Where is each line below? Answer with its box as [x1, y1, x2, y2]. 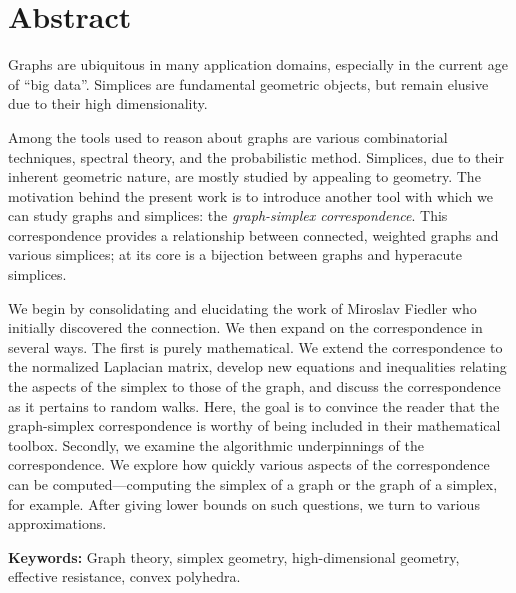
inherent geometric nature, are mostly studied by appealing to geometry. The [8, 166, 481, 187]
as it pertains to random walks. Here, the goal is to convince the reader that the [8, 395, 500, 416]
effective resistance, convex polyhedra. [8, 566, 241, 587]
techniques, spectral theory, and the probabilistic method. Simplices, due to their [8, 146, 504, 167]
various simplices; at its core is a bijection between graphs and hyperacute [8, 244, 463, 265]
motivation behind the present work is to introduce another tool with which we [8, 185, 493, 206]
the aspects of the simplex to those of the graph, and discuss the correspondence [8, 376, 501, 397]
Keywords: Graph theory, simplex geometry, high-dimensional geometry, [8, 546, 460, 567]
